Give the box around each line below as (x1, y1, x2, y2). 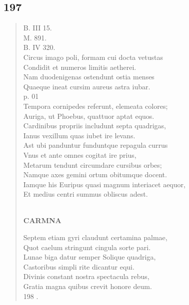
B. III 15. (23, 22, 52, 33)
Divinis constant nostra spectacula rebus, (23, 271, 149, 282)
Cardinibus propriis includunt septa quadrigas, (23, 120, 166, 131)
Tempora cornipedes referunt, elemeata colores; (23, 100, 168, 111)
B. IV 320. (23, 42, 55, 52)
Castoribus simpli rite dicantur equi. (23, 261, 134, 272)
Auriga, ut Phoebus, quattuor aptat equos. (23, 110, 154, 121)
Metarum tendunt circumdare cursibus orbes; (23, 159, 162, 170)
